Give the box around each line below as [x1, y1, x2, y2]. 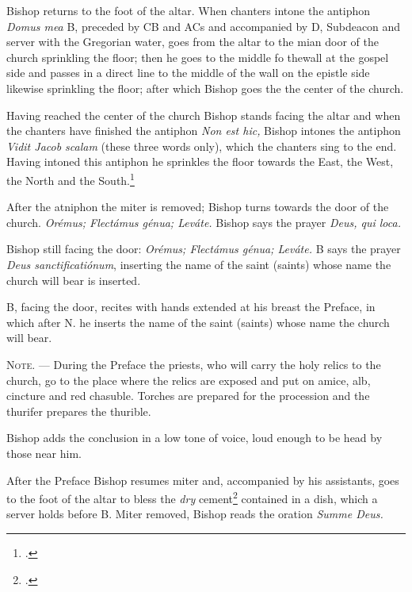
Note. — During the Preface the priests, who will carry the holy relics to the [6, 356, 381, 372]
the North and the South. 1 [6, 169, 135, 188]
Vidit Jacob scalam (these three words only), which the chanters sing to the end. [6, 137, 397, 154]
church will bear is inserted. [6, 271, 141, 288]
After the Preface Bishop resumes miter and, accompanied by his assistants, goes [6, 471, 399, 488]
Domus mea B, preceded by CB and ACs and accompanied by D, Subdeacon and [6, 17, 401, 34]
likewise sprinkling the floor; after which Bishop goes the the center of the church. [6, 79, 404, 96]
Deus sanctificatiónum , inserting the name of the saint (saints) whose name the [6, 256, 391, 272]
